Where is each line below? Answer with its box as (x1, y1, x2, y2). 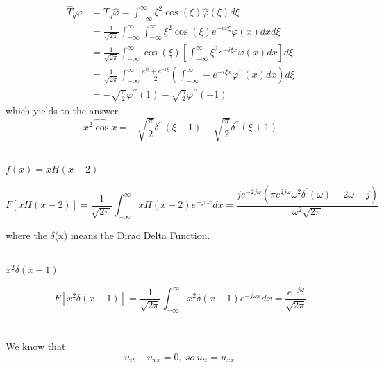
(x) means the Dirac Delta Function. (54, 228, 210, 243)
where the (6, 228, 47, 243)
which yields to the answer (6, 103, 119, 117)
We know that (6, 339, 66, 353)
